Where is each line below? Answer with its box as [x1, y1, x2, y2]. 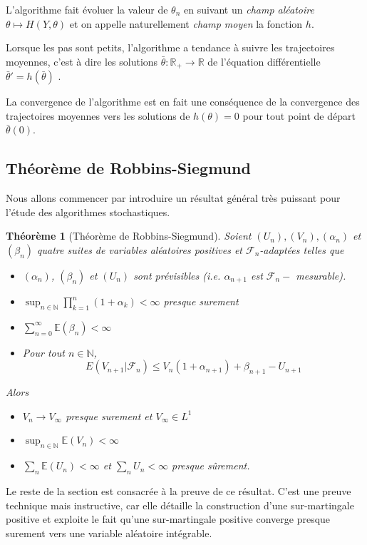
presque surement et [66, 408, 153, 423]
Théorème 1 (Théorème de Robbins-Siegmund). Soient [6, 228, 252, 243]
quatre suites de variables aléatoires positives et [37, 243, 242, 257]
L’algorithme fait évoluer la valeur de [6, 2, 168, 16]
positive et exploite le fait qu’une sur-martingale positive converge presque [6, 511, 331, 526]
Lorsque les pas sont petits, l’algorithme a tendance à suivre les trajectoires [6, 40, 335, 55]
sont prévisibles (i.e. [133, 268, 221, 282]
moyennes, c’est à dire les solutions [6, 54, 158, 68]
